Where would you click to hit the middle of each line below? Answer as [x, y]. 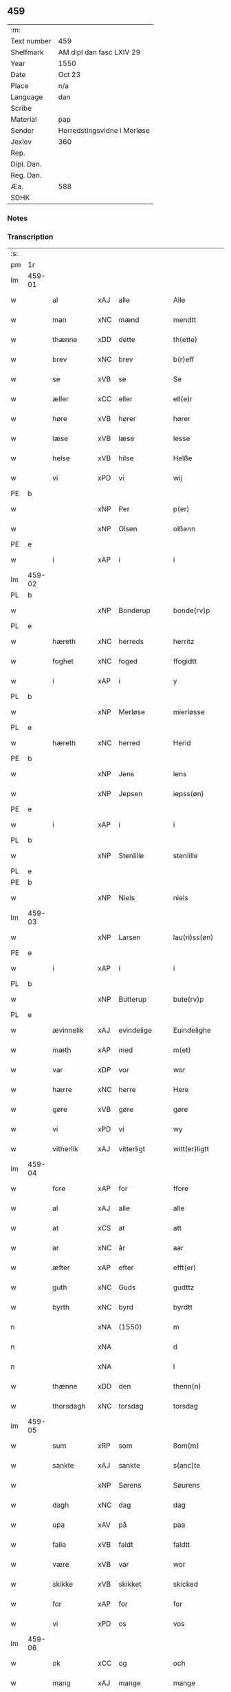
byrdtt [183, 1307]
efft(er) [185, 1267]
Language [27, 97]
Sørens [130, 1486]
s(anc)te [187, 1466]
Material [24, 119]
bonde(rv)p [191, 610]
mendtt [185, 320]
